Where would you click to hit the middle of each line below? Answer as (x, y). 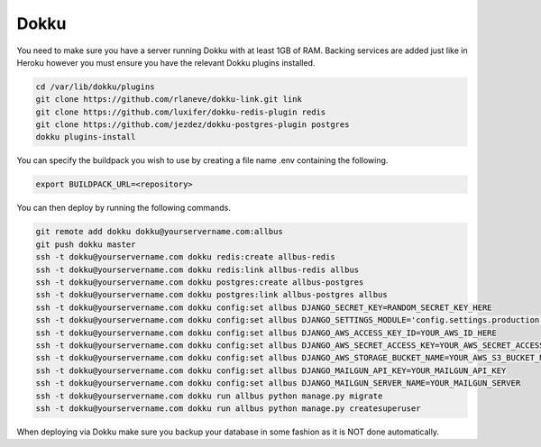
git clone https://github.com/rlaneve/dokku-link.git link (169, 100)
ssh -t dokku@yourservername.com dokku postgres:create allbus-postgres (200, 282)
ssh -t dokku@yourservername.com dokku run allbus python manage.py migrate (209, 396)
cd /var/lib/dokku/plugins (95, 87)
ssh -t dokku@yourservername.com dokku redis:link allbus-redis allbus (197, 269)
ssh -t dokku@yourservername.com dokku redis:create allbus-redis (185, 257)
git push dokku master (86, 244)
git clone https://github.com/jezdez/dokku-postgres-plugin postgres (193, 125)
